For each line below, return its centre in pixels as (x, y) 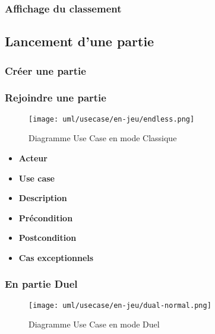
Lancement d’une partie (80, 41)
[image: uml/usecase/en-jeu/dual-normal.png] (120, 305)
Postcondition (48, 238)
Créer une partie (45, 70)
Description (43, 198)
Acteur (33, 158)
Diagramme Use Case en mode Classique (103, 138)
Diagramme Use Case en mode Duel (94, 324)
